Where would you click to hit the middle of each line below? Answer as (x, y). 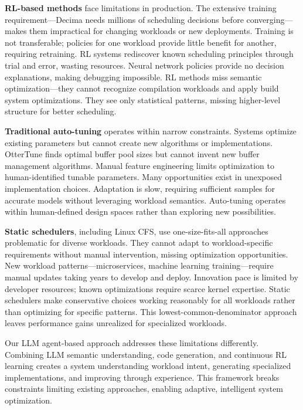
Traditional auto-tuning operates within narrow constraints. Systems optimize (151, 131)
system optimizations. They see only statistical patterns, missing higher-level (143, 99)
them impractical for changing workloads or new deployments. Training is (161, 31)
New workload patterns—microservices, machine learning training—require (139, 265)
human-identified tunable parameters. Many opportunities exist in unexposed (143, 177)
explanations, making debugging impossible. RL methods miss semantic (133, 77)
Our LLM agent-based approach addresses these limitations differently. (132, 343)
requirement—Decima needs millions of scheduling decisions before (124, 19)
